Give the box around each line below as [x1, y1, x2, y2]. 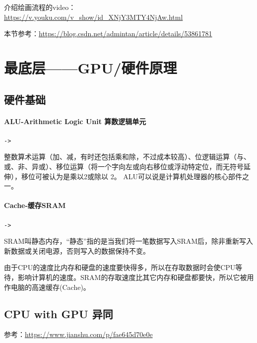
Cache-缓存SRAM [4, 200, 66, 210]
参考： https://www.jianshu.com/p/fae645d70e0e [4, 329, 153, 340]
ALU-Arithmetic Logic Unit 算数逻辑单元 [4, 116, 146, 126]
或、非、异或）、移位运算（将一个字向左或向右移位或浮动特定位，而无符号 [4, 161, 244, 171]
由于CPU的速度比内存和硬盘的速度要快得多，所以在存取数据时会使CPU [4, 262, 236, 273]
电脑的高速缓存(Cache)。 [10, 281, 90, 292]
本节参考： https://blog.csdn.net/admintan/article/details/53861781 [4, 28, 212, 39]
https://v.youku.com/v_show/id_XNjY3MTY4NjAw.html [4, 11, 183, 22]
